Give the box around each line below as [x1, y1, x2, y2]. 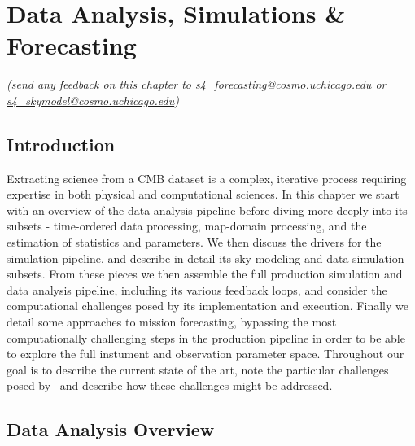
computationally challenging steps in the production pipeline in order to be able [7, 329, 405, 346]
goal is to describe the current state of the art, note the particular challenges [7, 361, 389, 378]
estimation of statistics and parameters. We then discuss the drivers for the [7, 234, 382, 251]
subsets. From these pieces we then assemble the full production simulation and [7, 265, 403, 282]
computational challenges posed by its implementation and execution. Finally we [7, 297, 408, 314]
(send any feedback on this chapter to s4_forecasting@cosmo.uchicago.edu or [7, 76, 387, 93]
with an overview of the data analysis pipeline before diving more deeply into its [7, 201, 408, 218]
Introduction [7, 131, 116, 156]
